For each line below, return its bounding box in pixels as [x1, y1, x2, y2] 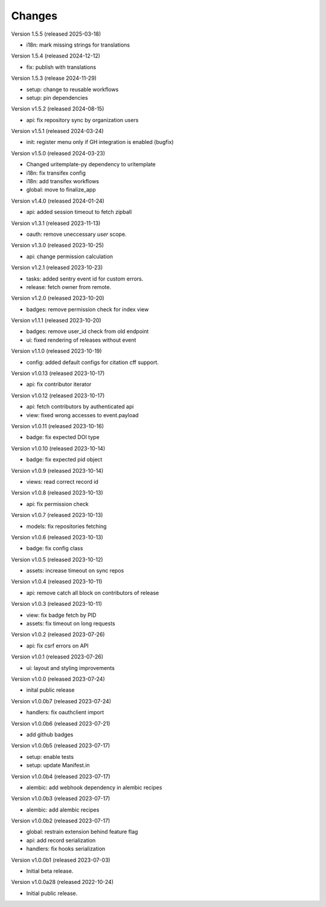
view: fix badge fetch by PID [26, 611, 97, 619]
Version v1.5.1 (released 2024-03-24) [11, 128, 104, 135]
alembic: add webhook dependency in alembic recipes [26, 784, 162, 791]
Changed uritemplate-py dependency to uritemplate [26, 161, 156, 168]
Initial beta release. [26, 868, 74, 875]
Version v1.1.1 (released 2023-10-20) [11, 317, 102, 324]
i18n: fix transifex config [26, 169, 86, 177]
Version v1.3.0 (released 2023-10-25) [11, 242, 104, 249]
